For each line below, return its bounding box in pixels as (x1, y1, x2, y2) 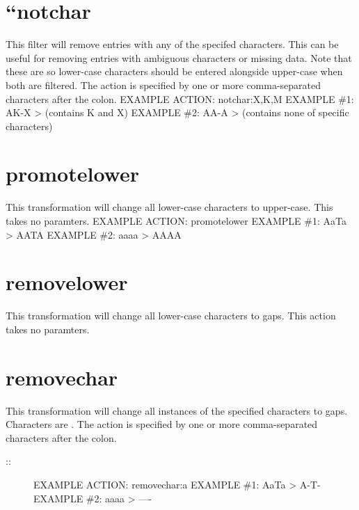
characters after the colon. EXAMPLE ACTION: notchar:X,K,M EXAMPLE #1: (6, 91, 354, 106)
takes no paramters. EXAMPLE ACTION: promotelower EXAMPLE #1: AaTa (6, 214, 346, 228)
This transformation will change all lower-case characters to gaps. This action (6, 308, 336, 323)
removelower (6, 268, 128, 296)
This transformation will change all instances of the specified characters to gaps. (6, 403, 348, 417)
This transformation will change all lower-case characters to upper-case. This (6, 200, 333, 214)
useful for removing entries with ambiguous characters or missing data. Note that (6, 50, 352, 65)
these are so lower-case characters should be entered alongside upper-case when (6, 64, 343, 79)
